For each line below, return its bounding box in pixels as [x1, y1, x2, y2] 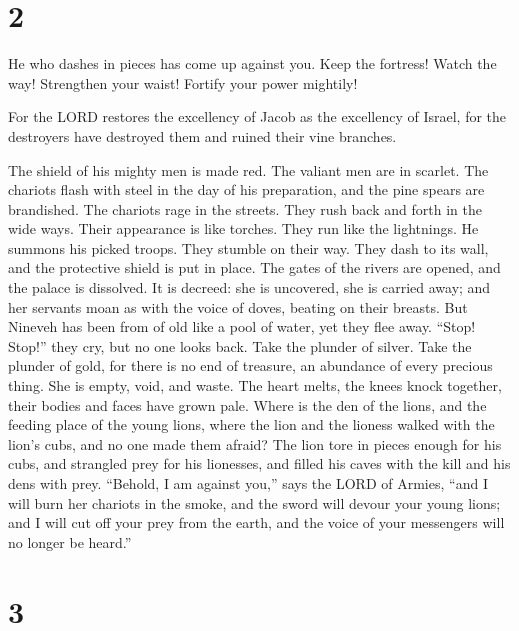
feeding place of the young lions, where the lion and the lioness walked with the [8, 414, 495, 435]
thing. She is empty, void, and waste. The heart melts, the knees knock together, [8, 375, 502, 396]
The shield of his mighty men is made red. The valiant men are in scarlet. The [8, 159, 489, 180]
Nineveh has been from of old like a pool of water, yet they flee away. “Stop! [8, 316, 476, 337]
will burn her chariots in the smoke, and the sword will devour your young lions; [8, 492, 501, 513]
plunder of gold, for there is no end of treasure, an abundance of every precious [8, 355, 493, 376]
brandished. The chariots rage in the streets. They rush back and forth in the [8, 198, 482, 219]
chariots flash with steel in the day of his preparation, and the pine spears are [8, 179, 485, 200]
